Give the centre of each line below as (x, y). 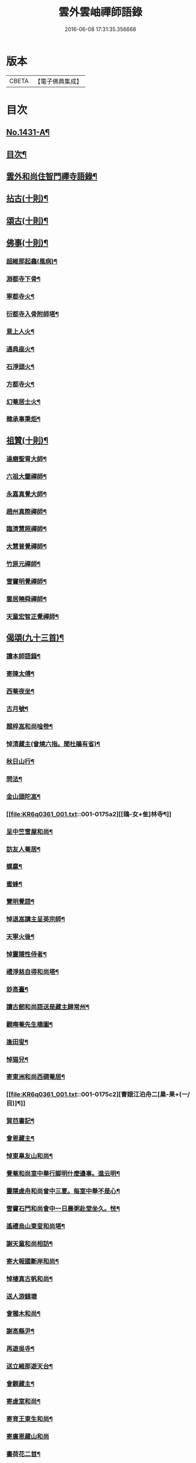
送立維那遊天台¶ (30, 1366)
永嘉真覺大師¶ (26, 494)
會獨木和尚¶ (23, 1314)
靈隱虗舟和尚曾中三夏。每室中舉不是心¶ (63, 1191)
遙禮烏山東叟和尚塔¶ (36, 1226)
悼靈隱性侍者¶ (26, 954)
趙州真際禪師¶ (26, 512)
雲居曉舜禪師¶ (26, 599)
